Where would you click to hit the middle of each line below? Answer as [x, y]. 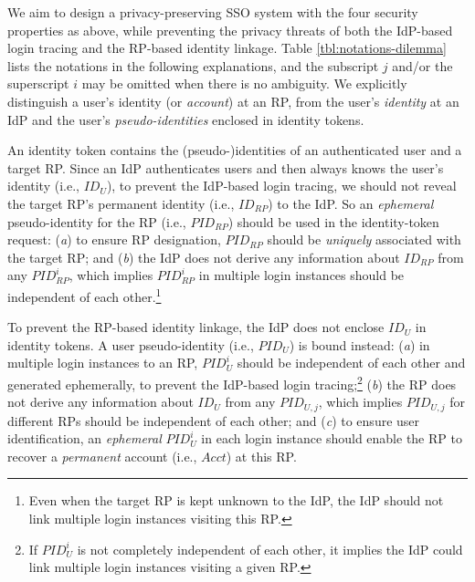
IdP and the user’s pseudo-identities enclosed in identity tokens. [186, 119]
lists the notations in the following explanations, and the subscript [193, 65]
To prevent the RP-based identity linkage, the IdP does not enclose [196, 327]
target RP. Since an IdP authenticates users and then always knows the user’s [226, 167]
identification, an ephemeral [84, 438]
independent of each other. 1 [84, 295]
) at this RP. [261, 456]
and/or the [422, 65]
